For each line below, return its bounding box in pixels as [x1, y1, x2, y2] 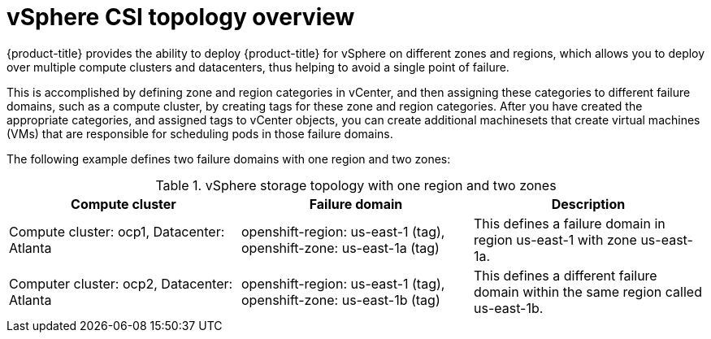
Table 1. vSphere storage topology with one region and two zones [155, 176, 557, 193]
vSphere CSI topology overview [7, 3, 355, 31]
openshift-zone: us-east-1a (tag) [241, 239, 440, 256]
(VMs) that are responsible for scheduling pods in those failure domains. [7, 126, 393, 141]
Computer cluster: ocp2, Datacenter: [9, 275, 233, 292]
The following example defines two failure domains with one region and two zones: [7, 151, 451, 166]
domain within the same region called [473, 283, 702, 300]
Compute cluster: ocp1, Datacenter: [9, 223, 225, 240]
